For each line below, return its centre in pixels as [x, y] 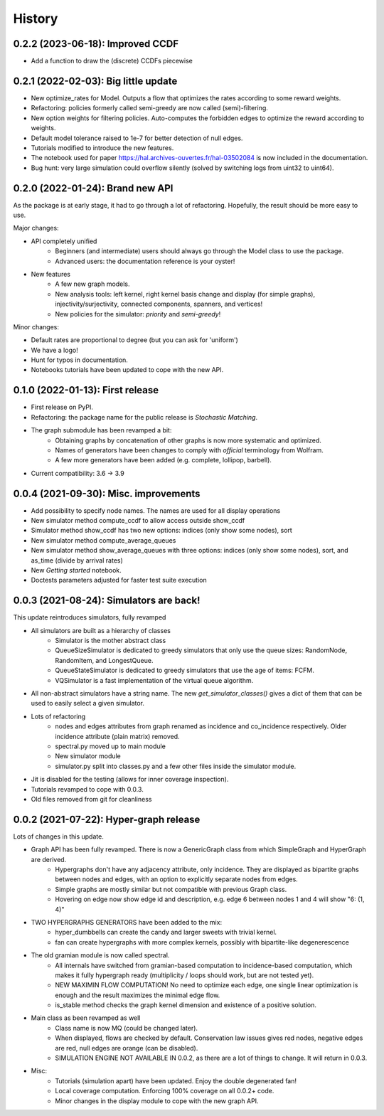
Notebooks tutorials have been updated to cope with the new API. [127, 370]
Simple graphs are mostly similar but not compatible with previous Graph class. [171, 889]
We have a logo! [54, 350]
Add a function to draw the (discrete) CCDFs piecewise [112, 61]
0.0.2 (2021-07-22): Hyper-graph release [107, 819]
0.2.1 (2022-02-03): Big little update [95, 81]
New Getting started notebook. [76, 570]
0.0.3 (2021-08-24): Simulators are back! [107, 601]
